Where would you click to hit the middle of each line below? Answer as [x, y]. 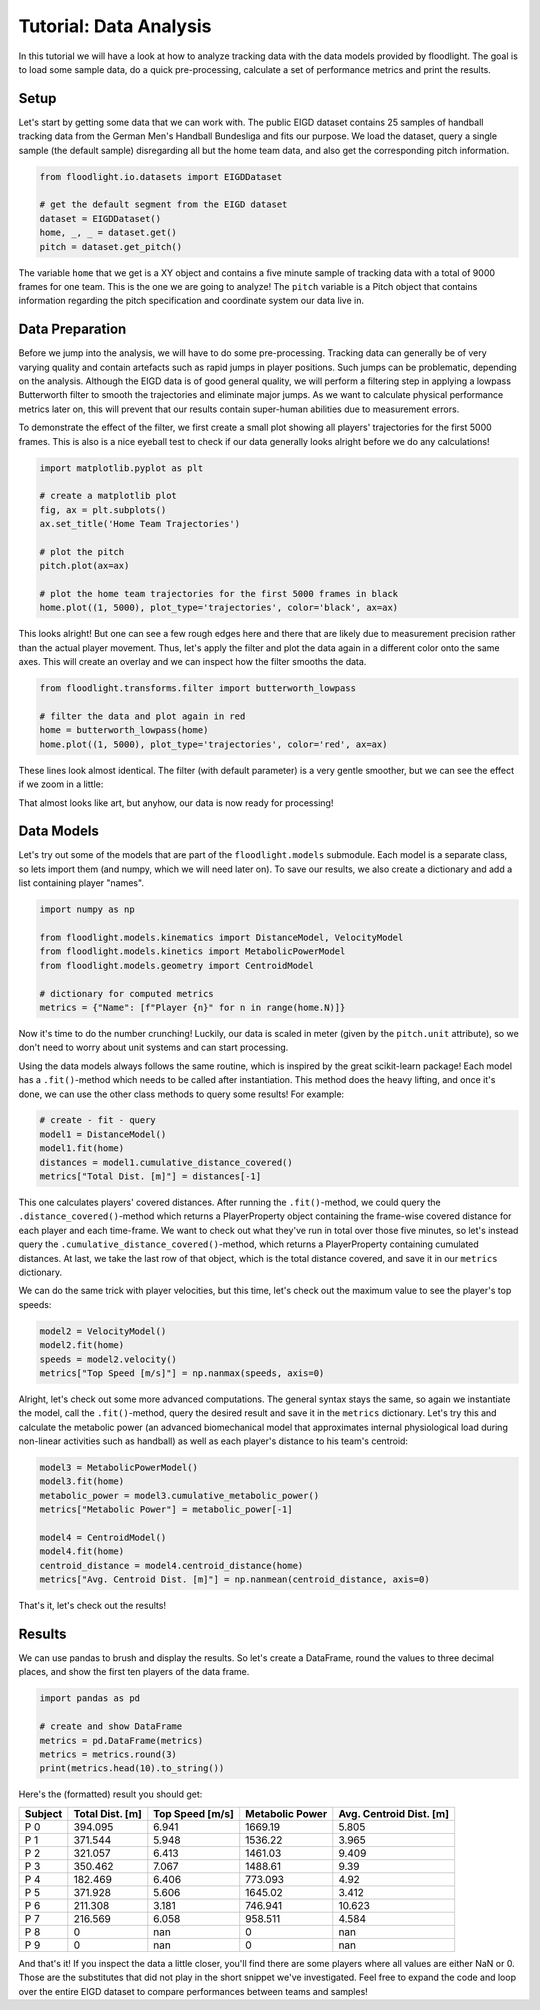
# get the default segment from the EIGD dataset [163, 204]
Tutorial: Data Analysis [115, 26]
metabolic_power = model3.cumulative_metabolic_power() [179, 1495]
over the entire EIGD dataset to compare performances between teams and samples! [193, 1991]
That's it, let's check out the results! [92, 1606]
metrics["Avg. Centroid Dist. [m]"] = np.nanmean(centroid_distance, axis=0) [234, 1579]
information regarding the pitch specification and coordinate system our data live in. [191, 301]
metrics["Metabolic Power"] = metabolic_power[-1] [166, 1509]
